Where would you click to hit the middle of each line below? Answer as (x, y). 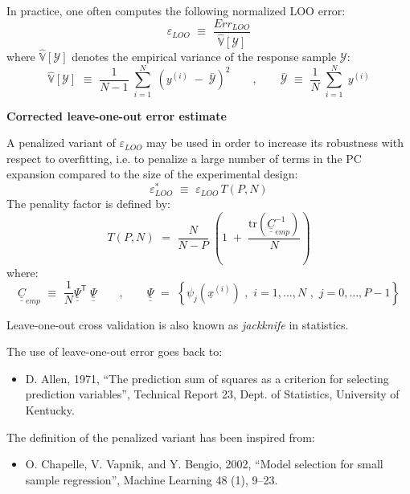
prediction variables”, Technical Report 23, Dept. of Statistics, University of (212, 394)
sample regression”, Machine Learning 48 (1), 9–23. (152, 479)
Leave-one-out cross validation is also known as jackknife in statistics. (178, 324)
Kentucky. (50, 410)
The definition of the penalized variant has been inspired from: (161, 437)
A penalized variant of (61, 143)
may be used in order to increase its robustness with (275, 143)
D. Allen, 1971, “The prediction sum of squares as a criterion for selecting (207, 378)
